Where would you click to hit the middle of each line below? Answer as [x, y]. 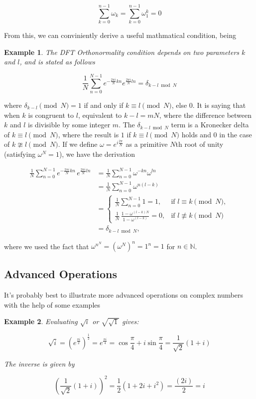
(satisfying [20, 154]
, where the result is [88, 134]
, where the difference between [205, 115]
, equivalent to [100, 115]
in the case [236, 134]
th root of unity [199, 144]
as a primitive [147, 144]
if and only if [104, 105]
